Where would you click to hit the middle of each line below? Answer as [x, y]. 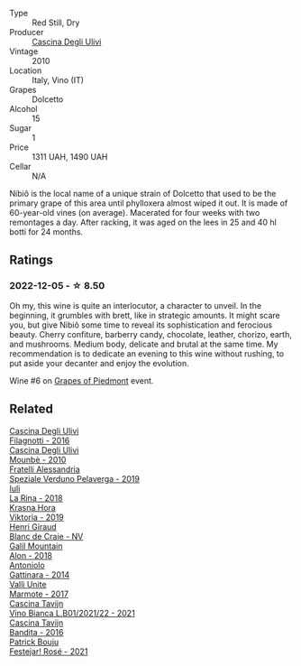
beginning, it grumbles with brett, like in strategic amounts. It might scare [145, 315]
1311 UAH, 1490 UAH [70, 157]
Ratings [32, 260]
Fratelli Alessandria [45, 469]
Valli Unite [28, 584]
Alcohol [23, 109]
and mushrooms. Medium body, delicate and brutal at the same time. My [144, 344]
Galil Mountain [36, 546]
